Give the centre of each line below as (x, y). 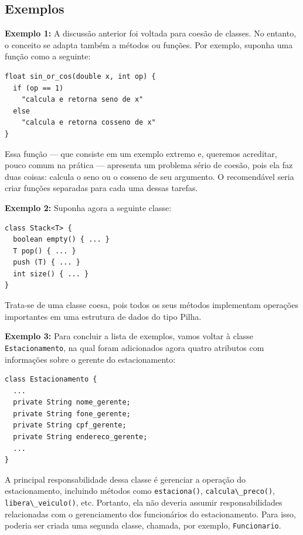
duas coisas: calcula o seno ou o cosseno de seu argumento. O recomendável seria (149, 176)
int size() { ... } (51, 274)
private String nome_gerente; (72, 402)
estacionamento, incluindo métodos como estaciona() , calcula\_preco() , (140, 491)
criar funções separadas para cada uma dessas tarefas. (101, 188)
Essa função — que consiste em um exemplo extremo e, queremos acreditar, (141, 153)
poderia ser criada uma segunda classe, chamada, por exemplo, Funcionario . (143, 525)
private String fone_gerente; (72, 414)
